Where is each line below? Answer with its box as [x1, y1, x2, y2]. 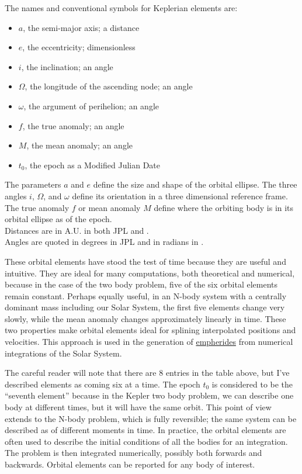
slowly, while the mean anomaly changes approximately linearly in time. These [5, 312, 286, 324]
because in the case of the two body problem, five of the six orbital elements [5, 278, 278, 290]
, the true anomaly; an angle [22, 119, 124, 132]
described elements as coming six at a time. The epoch [5, 378, 200, 390]
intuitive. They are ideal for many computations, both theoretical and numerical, [5, 267, 295, 279]
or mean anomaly [78, 201, 141, 213]
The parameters [5, 178, 61, 191]
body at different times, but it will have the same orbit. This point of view [5, 401, 272, 413]
